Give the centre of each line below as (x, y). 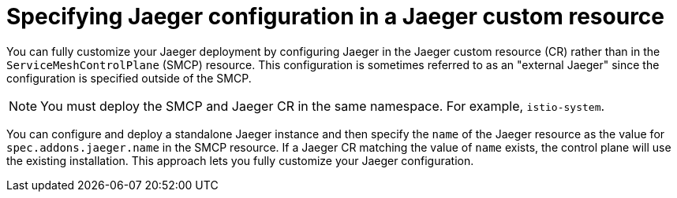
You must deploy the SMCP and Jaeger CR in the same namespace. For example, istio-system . (323, 106)
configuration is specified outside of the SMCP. (129, 78)
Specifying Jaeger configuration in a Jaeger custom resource (336, 16)
